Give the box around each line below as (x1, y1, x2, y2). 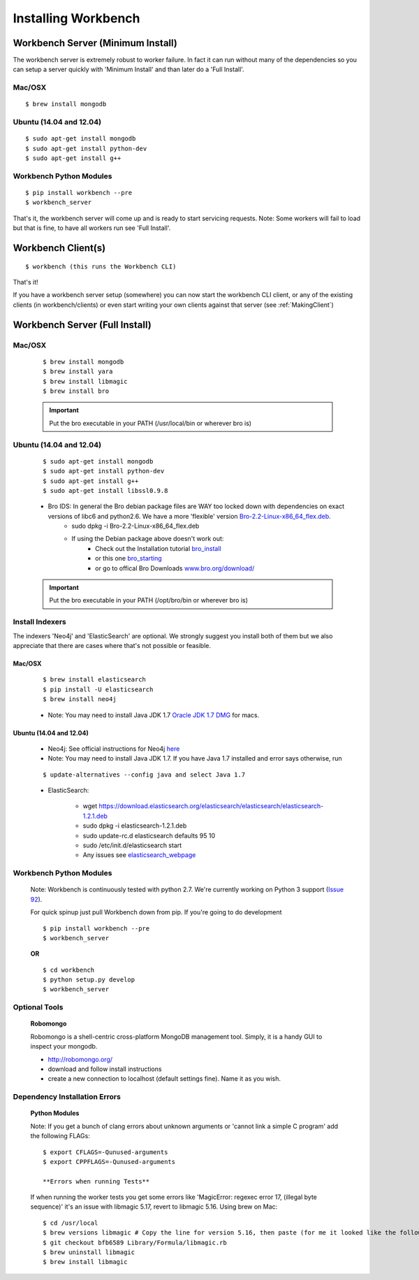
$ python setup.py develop (43, 976, 135, 984)
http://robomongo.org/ (47, 1055, 113, 1063)
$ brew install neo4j (43, 696, 117, 703)
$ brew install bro (43, 387, 110, 395)
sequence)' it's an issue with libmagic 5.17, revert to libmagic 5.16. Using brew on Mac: (30, 1202, 278, 1211)
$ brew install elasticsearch (43, 675, 147, 684)
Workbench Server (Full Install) (13, 319, 152, 331)
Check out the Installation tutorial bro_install (95, 544, 221, 552)
